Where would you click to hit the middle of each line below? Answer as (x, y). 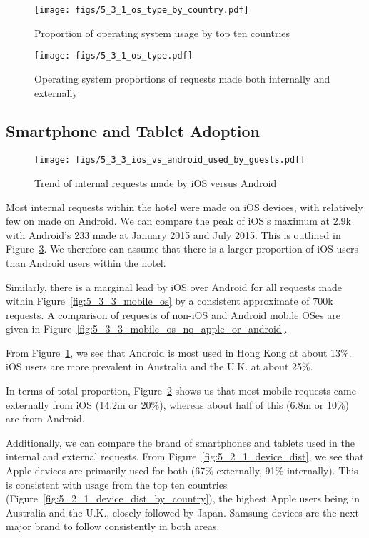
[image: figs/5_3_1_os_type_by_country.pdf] (142, 10)
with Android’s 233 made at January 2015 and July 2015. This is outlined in (173, 234)
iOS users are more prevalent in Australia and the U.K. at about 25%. (160, 366)
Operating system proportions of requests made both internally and (182, 78)
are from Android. (45, 418)
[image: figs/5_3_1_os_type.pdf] (113, 56)
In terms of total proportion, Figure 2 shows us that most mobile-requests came (181, 391)
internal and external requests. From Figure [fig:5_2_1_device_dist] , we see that (185, 456)
